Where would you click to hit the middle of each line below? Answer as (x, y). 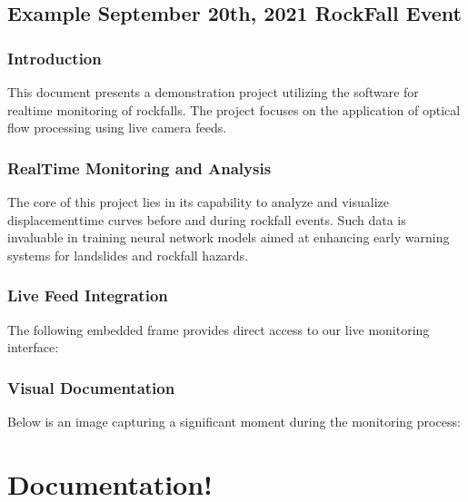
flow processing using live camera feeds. (117, 128)
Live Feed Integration (88, 295)
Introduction (55, 58)
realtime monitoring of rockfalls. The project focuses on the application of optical (234, 109)
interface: (33, 347)
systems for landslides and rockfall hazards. (128, 255)
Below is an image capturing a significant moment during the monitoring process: (234, 421)
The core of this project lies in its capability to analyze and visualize (198, 202)
